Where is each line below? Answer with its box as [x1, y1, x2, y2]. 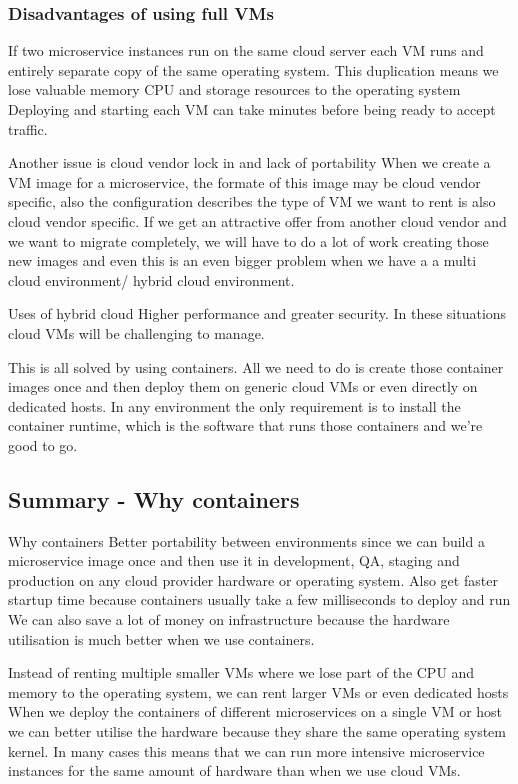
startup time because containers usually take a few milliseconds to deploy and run [8, 589, 511, 610]
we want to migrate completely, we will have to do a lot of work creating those [8, 230, 489, 251]
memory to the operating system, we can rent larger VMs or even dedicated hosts [8, 681, 509, 702]
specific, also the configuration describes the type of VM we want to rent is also [8, 191, 496, 212]
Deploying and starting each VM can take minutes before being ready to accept [8, 99, 496, 119]
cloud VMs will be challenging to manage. [8, 322, 265, 343]
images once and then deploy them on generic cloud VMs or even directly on [8, 376, 478, 397]
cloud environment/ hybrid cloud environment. [8, 269, 295, 290]
